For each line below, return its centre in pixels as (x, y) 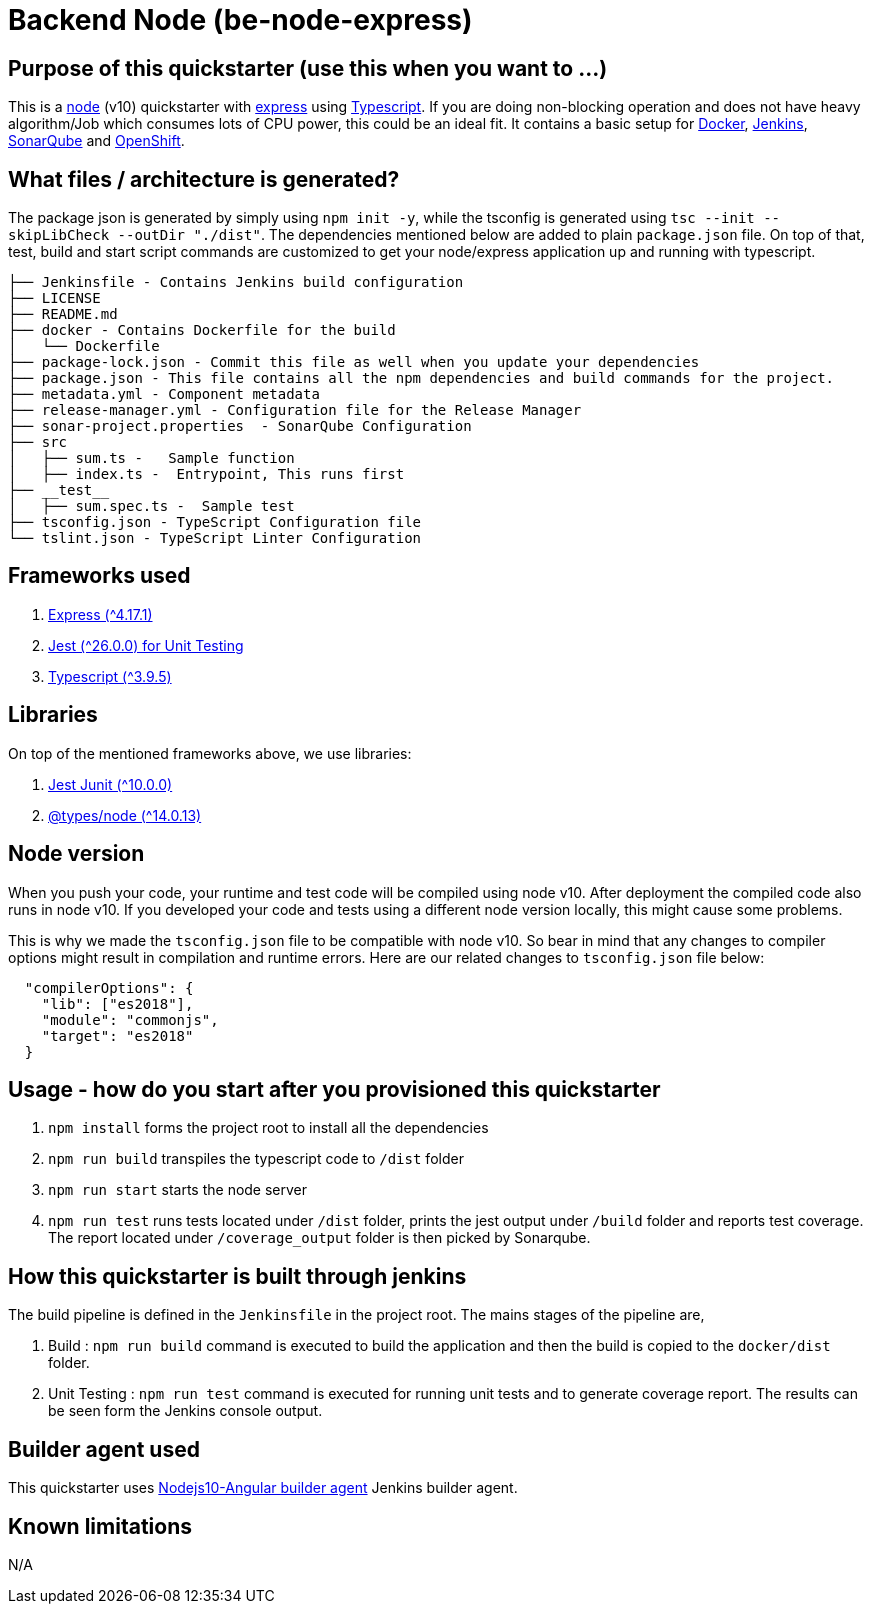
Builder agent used (104, 1449)
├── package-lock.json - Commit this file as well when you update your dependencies (354, 362)
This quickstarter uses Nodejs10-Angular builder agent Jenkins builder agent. (263, 1488)
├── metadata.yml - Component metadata (164, 394)
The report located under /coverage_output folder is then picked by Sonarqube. (319, 1238)
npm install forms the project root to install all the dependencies (268, 1128)
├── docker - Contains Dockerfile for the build (202, 330)
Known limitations (100, 1526)
